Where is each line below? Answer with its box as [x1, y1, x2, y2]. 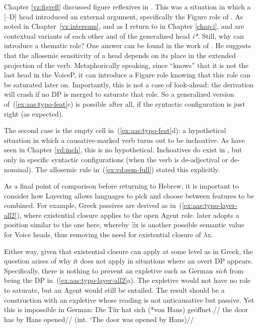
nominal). [4, 164, 33, 174]
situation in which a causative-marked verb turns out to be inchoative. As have [4, 134, 245, 145]
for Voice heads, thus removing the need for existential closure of [4, 229, 201, 240]
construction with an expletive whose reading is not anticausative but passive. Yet [4, 294, 254, 305]
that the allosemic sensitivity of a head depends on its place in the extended [4, 50, 236, 60]
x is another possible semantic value [135, 219, 245, 230]
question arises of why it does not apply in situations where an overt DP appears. [4, 256, 253, 266]
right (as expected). [4, 108, 64, 119]
